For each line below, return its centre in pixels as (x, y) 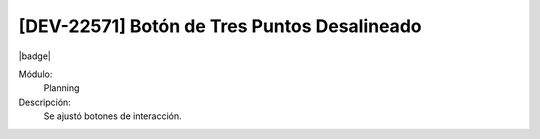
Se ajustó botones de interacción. (112, 116)
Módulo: (35, 74)
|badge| (35, 56)
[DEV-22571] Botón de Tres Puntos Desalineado (220, 26)
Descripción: (45, 102)
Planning (61, 88)
